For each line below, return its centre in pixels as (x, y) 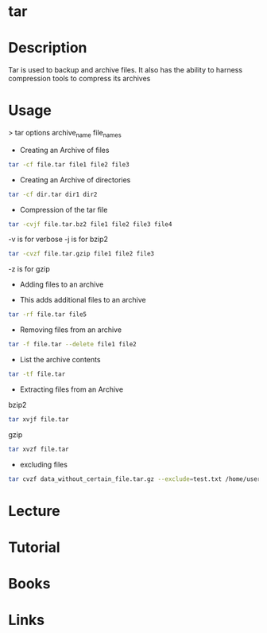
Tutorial (35, 547)
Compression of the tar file (64, 209)
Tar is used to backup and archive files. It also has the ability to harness (126, 70)
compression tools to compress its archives (79, 79)
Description (48, 48)
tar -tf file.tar (37, 374)
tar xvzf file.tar (39, 449)
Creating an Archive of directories (75, 180)
